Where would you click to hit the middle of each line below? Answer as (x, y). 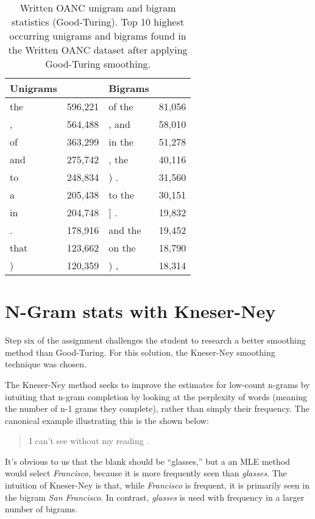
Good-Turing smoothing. (98, 64)
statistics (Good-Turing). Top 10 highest (98, 22)
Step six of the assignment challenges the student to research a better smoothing (155, 340)
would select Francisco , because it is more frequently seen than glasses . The (146, 473)
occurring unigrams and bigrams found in (98, 36)
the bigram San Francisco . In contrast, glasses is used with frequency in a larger (155, 497)
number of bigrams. (41, 509)
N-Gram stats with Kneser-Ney (140, 311)
